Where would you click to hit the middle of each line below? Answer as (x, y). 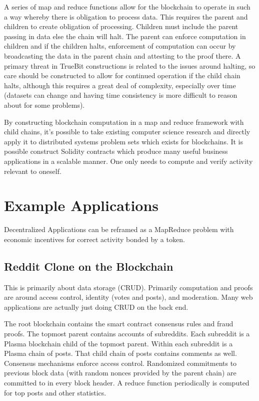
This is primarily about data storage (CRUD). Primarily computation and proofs (128, 287)
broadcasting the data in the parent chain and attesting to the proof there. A (122, 55)
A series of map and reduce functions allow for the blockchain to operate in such (127, 7)
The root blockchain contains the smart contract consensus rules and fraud (119, 324)
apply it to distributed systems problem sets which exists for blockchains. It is (124, 141)
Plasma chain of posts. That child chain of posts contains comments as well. (120, 353)
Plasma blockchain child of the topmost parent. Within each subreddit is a (118, 343)
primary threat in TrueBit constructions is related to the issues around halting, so (130, 65)
